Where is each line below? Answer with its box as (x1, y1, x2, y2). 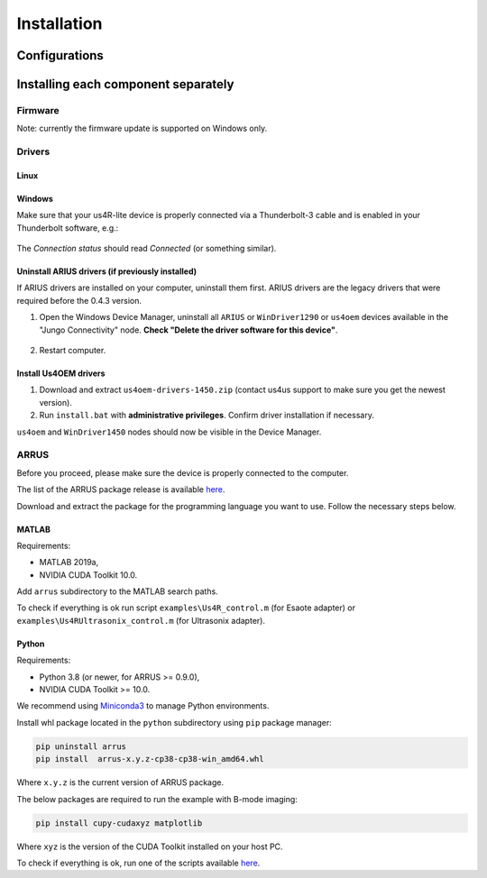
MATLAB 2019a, (39, 557, 99, 568)
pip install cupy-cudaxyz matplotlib (35, 818, 203, 828)
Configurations (16, 48, 104, 63)
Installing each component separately (16, 77, 234, 92)
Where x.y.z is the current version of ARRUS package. (16, 777, 225, 788)
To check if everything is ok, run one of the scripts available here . (16, 857, 261, 868)
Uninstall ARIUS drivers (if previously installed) (16, 266, 198, 277)
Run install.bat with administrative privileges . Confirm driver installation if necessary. (39, 410, 374, 421)
